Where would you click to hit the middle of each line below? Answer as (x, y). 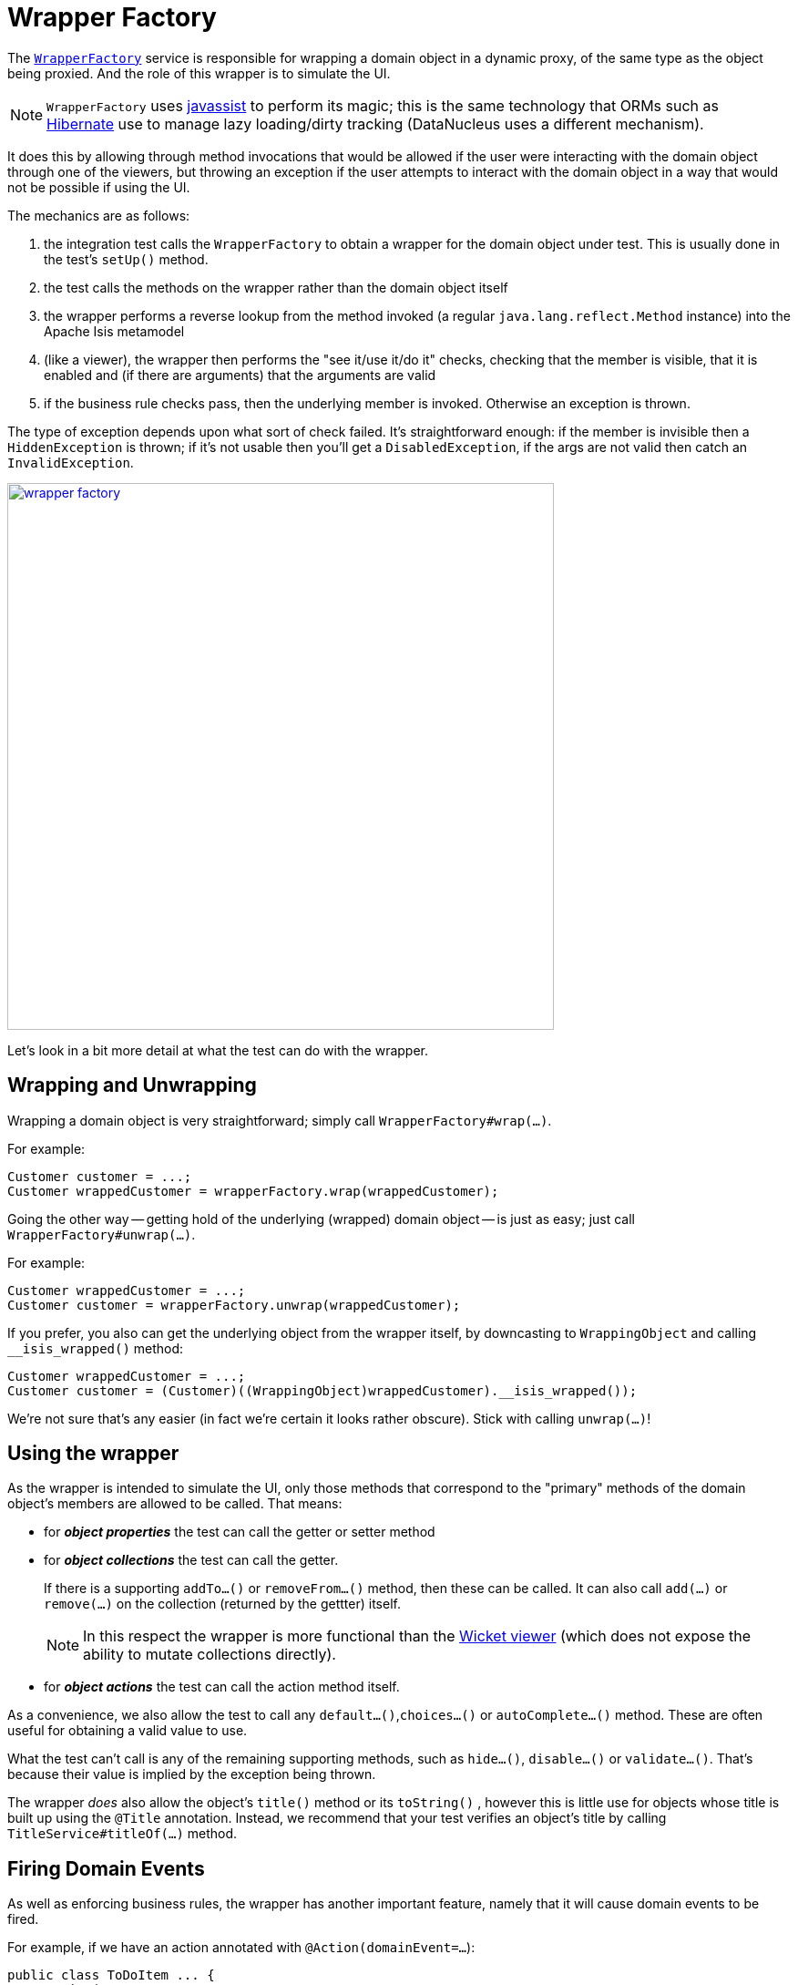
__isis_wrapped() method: (96, 1348)
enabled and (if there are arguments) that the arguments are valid (240, 375)
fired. (23, 1919)
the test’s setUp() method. (126, 259)
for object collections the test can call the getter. (191, 1560)
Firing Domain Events (106, 1868)
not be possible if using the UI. (99, 187)
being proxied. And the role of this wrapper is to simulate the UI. (199, 73)
